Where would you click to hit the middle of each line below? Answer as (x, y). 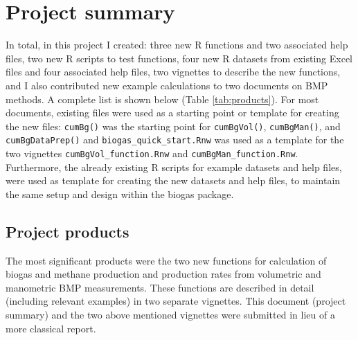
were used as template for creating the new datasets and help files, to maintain (173, 180)
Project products (68, 231)
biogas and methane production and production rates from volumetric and (163, 274)
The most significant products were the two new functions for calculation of (166, 260)
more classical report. (51, 328)
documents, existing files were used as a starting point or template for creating (172, 113)
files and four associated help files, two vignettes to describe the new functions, (173, 72)
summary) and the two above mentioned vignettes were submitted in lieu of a (170, 315)
